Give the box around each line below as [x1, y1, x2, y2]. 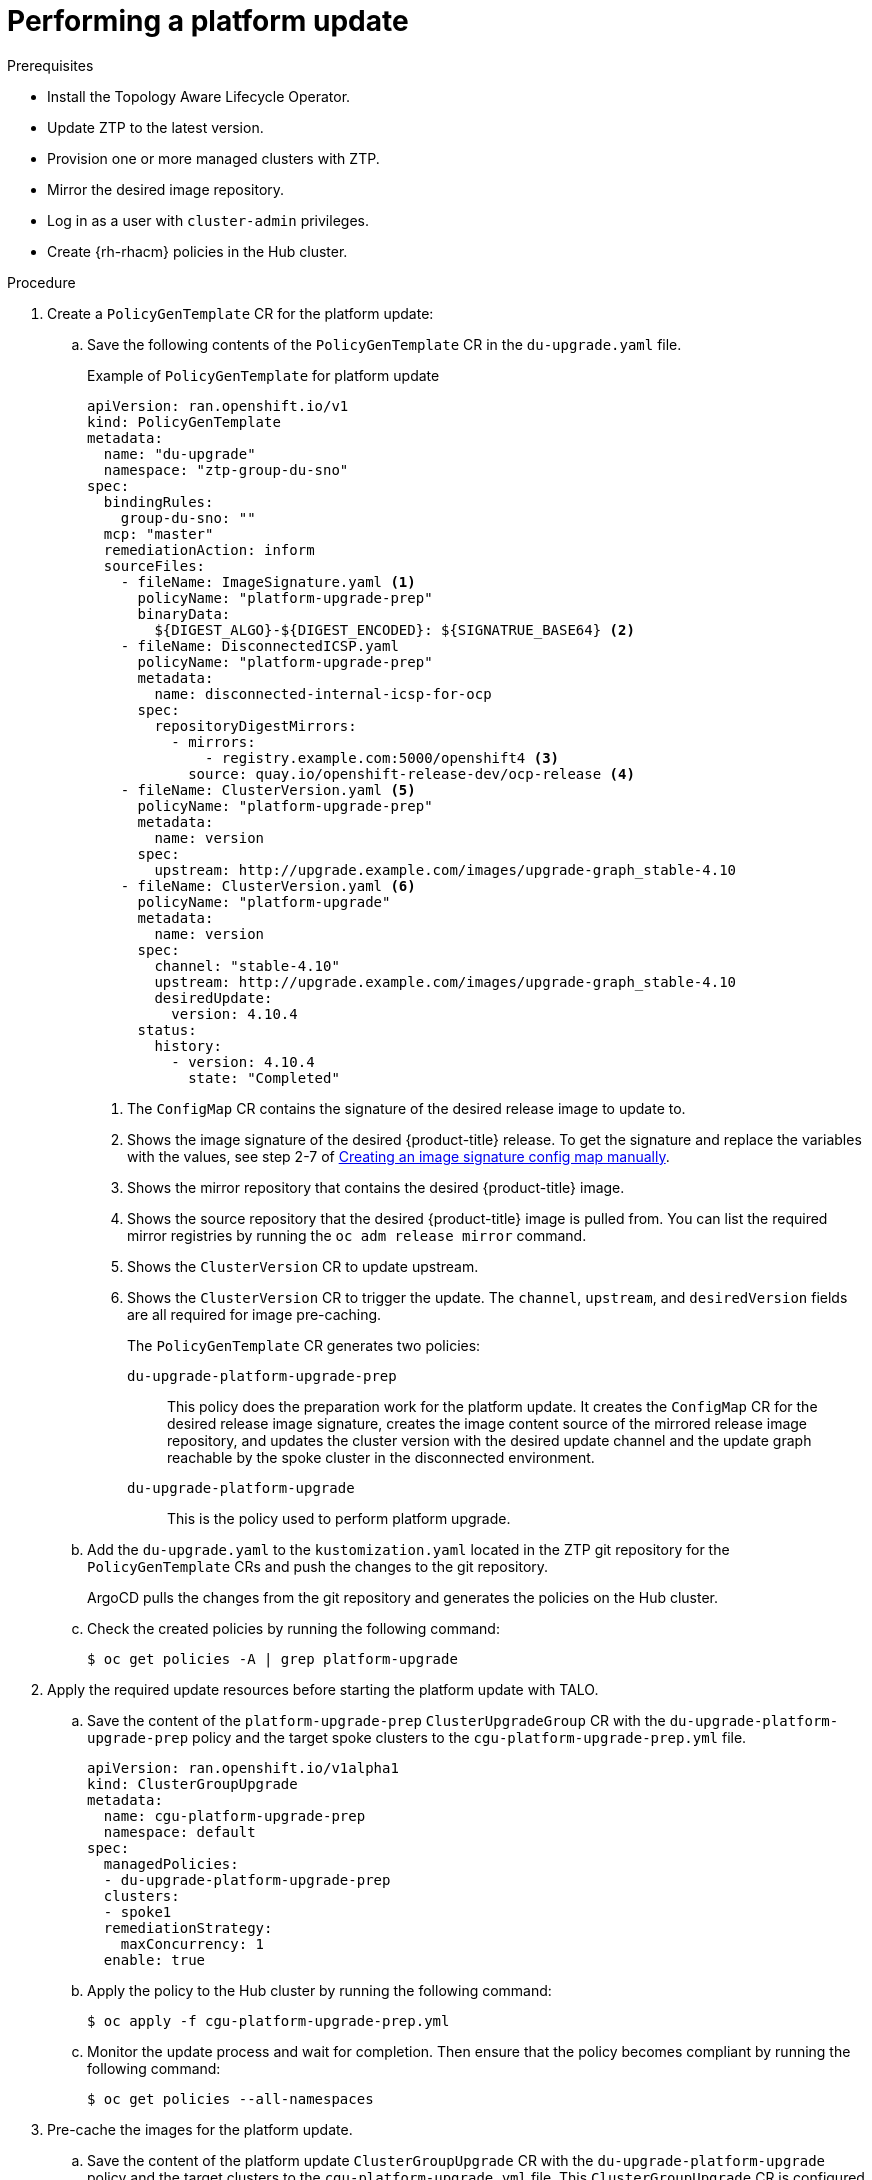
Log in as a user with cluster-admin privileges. [47, 211, 369, 229]
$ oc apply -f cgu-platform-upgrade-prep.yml [87, 2012, 450, 2029]
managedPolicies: [103, 1855, 239, 1872]
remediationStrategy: [103, 1919, 273, 1936]
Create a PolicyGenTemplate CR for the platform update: [47, 304, 434, 322]
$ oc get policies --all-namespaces [87, 2090, 374, 2107]
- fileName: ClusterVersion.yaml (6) [120, 877, 416, 894]
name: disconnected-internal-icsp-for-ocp [154, 685, 492, 702]
